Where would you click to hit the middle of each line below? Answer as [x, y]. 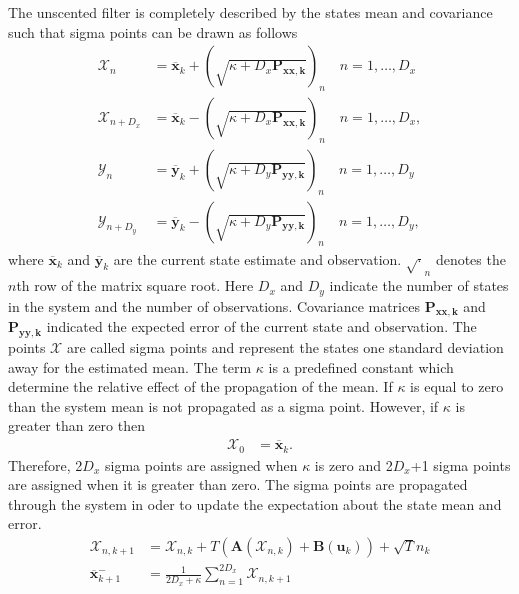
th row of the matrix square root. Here [135, 285]
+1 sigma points [460, 464]
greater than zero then [77, 425]
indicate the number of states [419, 285]
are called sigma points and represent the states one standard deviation [285, 347]
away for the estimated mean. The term [130, 366]
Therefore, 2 [45, 464]
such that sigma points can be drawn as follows [153, 31]
